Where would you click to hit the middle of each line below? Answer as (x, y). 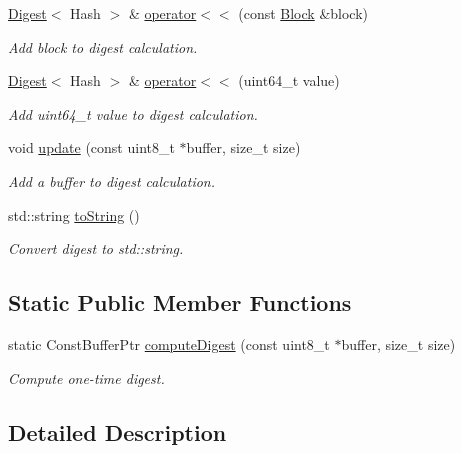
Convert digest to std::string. (96, 248)
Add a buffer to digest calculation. (112, 180)
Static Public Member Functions (180, 302)
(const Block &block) (303, 13)
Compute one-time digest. (86, 377)
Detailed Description (117, 431)
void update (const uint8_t (91, 147)
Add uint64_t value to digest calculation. (133, 113)
